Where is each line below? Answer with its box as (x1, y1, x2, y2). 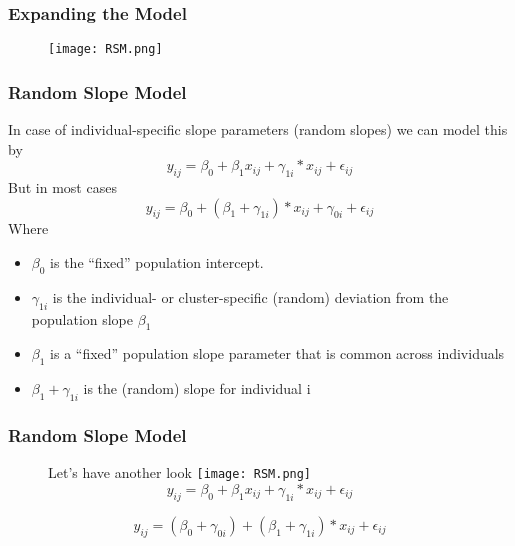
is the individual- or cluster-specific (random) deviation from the (52, 286, 449, 307)
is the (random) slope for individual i (83, 378, 311, 399)
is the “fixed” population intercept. (50, 252, 264, 273)
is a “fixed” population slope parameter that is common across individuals (50, 343, 505, 364)
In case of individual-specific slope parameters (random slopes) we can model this (8, 119, 508, 140)
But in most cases (8, 177, 117, 198)
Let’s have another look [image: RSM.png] (48, 462, 312, 483)
